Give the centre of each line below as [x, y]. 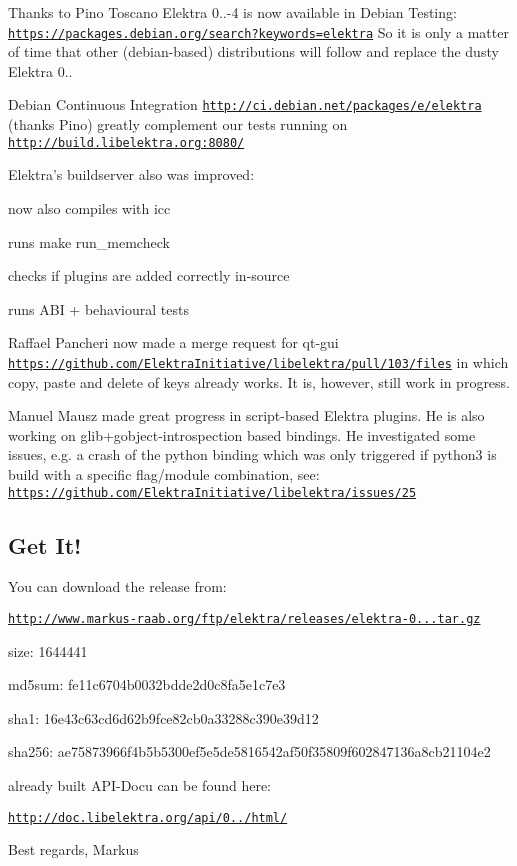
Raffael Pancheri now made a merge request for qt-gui [173, 342]
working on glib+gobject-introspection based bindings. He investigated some [242, 434]
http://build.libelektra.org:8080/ [126, 142]
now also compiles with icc [89, 207]
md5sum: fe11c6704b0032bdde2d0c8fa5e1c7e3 [147, 684]
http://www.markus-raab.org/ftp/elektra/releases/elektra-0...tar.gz [244, 618]
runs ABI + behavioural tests [98, 308]
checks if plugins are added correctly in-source [149, 275]
